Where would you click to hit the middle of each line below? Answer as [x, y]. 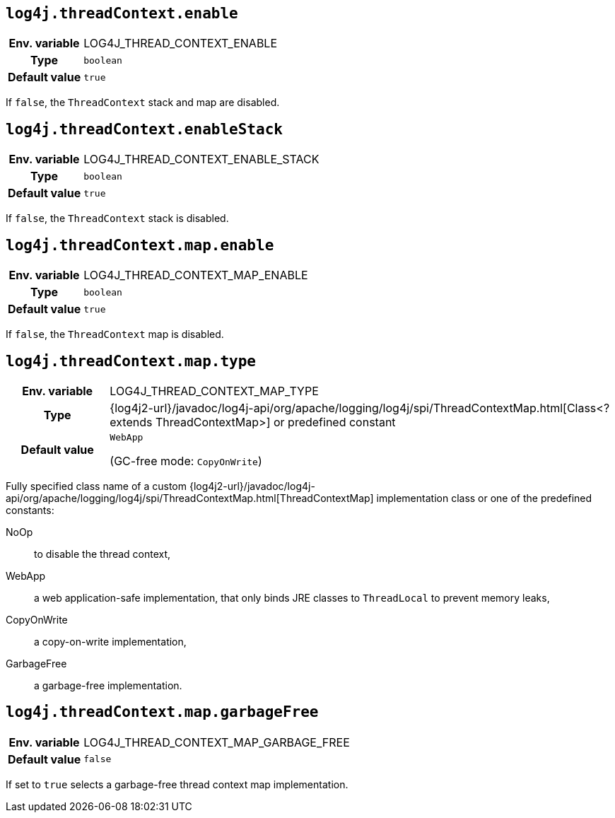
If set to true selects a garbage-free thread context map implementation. [177, 784]
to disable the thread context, [102, 554]
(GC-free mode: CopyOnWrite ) [186, 461]
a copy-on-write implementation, [110, 641]
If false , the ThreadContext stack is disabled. [117, 218]
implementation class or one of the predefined [484, 498]
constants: [30, 510]
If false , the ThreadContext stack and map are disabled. [143, 103]
